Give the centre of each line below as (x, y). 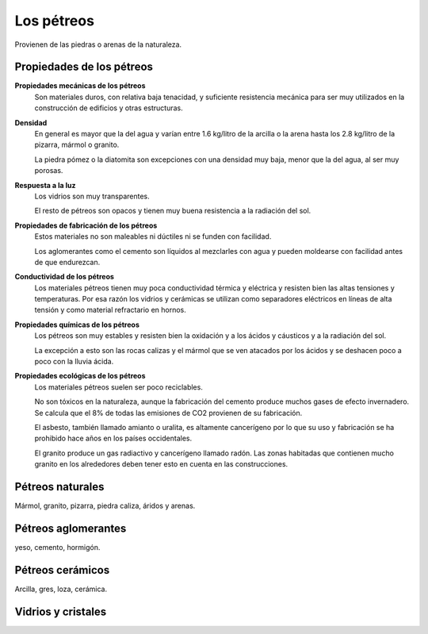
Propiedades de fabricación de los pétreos (86, 225)
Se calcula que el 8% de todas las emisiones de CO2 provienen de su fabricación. (168, 413)
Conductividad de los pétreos (65, 277)
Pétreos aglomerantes (71, 528)
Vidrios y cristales (61, 611)
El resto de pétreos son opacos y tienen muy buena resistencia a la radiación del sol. (173, 211)
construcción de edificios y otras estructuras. (109, 108)
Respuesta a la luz (45, 185)
